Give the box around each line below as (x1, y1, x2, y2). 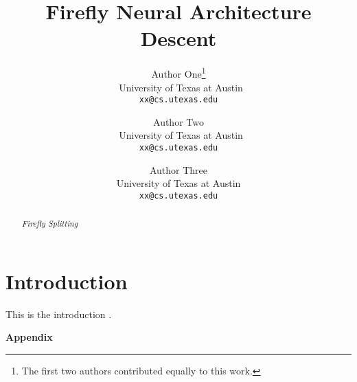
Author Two (153, 114, 204, 128)
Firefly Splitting (21, 218, 78, 229)
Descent (140, 24, 217, 52)
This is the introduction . (5, 306, 112, 321)
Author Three (149, 162, 208, 177)
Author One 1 (151, 65, 206, 80)
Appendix (5, 330, 53, 344)
